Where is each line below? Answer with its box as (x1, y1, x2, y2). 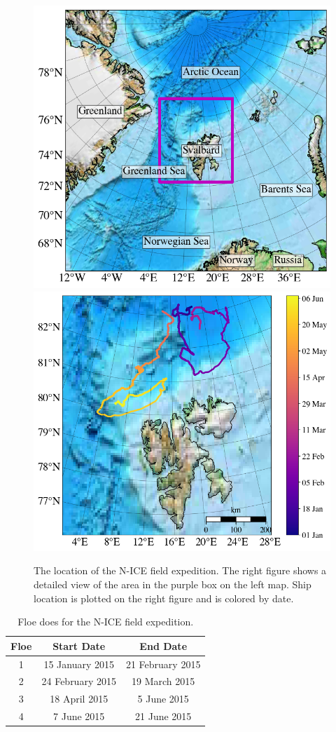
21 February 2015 (125, 656, 201, 671)
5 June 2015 (137, 691, 189, 706)
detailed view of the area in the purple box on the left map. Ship (34, 576, 311, 591)
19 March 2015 (132, 674, 195, 689)
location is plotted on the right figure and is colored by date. (34, 590, 294, 605)
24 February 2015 (41, 674, 116, 689)
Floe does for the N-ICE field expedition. (17, 614, 194, 629)
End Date (139, 638, 188, 653)
